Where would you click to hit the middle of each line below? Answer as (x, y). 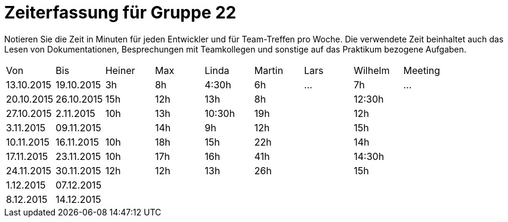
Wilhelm (372, 70)
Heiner (120, 70)
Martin (269, 70)
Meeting (422, 70)
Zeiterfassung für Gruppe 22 (120, 13)
